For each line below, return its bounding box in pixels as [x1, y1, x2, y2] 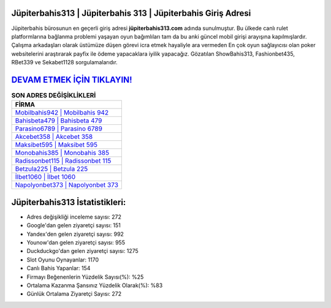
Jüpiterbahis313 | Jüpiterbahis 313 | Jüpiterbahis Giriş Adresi [11, 8, 251, 18]
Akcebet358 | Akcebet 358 [15, 132, 93, 141]
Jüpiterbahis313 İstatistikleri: [11, 197, 126, 208]
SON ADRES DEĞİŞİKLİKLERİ [11, 91, 96, 100]
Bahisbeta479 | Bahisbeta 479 [15, 116, 102, 125]
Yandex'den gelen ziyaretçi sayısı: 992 [26, 230, 124, 238]
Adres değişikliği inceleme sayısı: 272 [26, 213, 122, 220]
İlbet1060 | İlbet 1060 [15, 173, 76, 181]
